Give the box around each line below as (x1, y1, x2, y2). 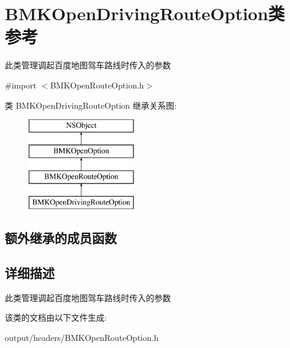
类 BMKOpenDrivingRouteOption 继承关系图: (5, 99, 177, 111)
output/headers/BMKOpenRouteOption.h (5, 331, 159, 344)
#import (5, 78, 37, 91)
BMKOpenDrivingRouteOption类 (5, 1, 285, 26)
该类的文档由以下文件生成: (5, 311, 107, 324)
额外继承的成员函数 (5, 229, 117, 247)
